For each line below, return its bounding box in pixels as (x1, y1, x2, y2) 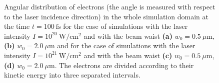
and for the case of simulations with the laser (57, 40, 195, 51)
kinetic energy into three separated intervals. (4, 70, 140, 80)
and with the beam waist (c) (83, 50, 172, 60)
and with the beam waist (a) (83, 30, 172, 41)
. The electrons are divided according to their (54, 60, 194, 70)
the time (4, 21, 30, 31)
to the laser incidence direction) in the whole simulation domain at (4, 11, 208, 21)
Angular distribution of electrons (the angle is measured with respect (4, 1, 215, 11)
